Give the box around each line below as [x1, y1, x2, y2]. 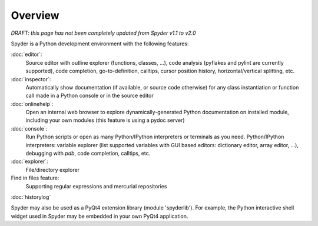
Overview [11, 9, 59, 22]
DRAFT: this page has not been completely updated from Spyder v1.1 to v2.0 [11, 29, 197, 36]
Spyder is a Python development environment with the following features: [11, 40, 189, 47]
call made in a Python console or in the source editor [25, 92, 154, 99]
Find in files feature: [11, 174, 59, 182]
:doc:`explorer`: [11, 158, 48, 165]
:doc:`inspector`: [11, 75, 51, 82]
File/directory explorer [25, 166, 79, 173]
